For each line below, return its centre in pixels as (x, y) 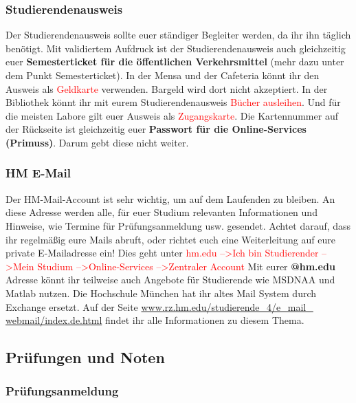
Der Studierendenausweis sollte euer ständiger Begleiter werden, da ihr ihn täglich (178, 35)
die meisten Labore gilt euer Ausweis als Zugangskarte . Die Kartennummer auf (172, 115)
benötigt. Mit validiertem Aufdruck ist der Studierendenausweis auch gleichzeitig (176, 48)
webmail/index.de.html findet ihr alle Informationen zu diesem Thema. (155, 320)
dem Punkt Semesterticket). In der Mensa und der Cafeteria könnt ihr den (163, 75)
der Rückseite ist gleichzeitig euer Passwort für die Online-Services (156, 129)
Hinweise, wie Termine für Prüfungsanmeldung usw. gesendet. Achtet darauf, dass (178, 225)
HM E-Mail (38, 173)
